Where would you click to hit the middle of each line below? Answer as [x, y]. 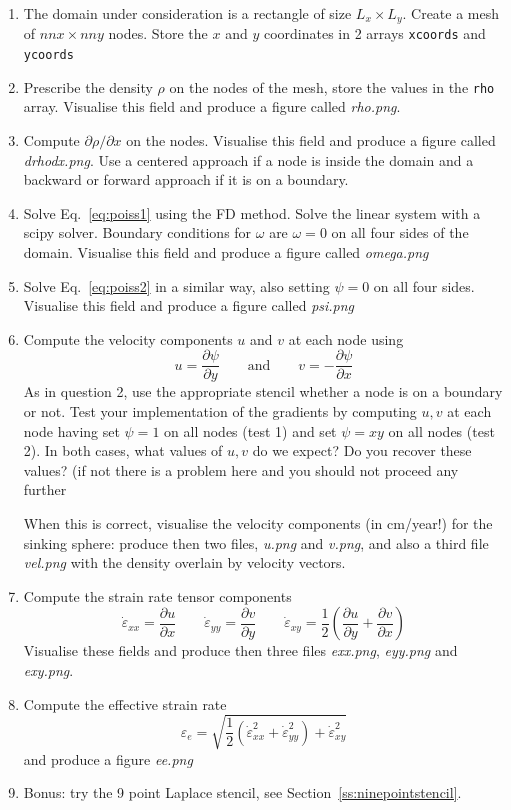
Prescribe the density [88, 86]
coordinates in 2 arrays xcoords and [374, 33]
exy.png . [48, 669]
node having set [71, 430]
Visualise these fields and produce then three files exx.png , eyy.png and [240, 650]
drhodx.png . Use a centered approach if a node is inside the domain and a [248, 159]
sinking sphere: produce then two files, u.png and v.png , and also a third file [256, 542]
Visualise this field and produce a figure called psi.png [189, 305]
